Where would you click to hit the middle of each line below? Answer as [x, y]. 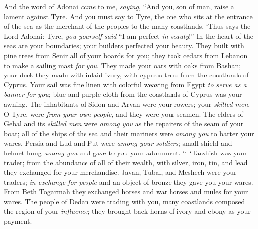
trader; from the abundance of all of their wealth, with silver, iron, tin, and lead [126, 162]
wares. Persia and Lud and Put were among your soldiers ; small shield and [118, 143]
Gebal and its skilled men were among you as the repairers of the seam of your [124, 123]
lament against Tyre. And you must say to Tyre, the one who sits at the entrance [128, 16]
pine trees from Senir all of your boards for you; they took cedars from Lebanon [126, 55]
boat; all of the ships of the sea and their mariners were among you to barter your [129, 133]
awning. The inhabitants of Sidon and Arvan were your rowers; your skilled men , [127, 104]
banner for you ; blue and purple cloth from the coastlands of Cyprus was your [123, 94]
